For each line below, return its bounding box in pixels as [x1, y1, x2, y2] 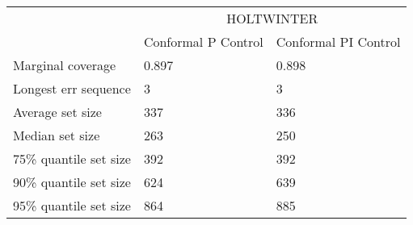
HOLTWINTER [226, 9, 318, 27]
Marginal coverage [13, 56, 116, 74]
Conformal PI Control [276, 32, 401, 51]
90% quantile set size [13, 173, 131, 191]
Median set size [13, 126, 100, 144]
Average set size [13, 102, 102, 121]
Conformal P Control [143, 32, 263, 51]
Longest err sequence [13, 79, 131, 98]
